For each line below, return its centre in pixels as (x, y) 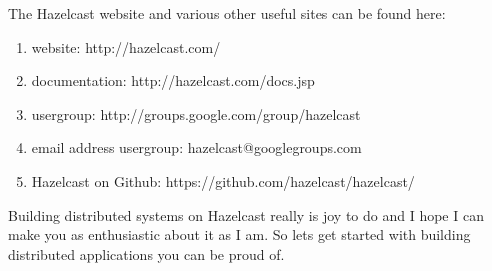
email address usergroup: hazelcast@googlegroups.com (196, 147)
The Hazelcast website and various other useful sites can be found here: (227, 13)
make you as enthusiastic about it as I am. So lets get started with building (239, 234)
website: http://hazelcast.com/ (126, 46)
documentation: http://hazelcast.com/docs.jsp (173, 80)
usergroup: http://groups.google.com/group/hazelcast (196, 113)
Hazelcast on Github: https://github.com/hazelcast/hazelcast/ (223, 180)
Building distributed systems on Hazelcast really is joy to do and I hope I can (246, 214)
